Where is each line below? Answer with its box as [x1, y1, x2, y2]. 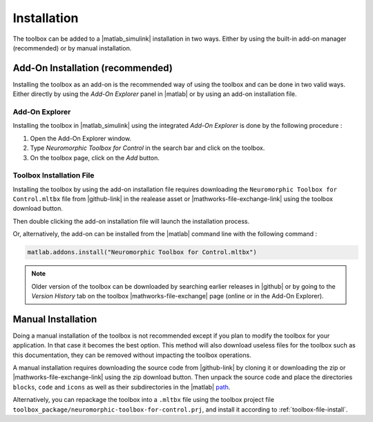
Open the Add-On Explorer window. [30, 134, 131, 142]
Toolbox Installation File [12, 171, 95, 180]
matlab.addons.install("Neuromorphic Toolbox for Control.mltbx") [27, 249, 257, 256]
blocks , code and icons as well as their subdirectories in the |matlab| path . [12, 383, 231, 391]
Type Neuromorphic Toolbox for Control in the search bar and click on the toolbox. [30, 144, 265, 152]
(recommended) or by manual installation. [12, 44, 132, 52]
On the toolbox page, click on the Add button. [30, 153, 160, 162]
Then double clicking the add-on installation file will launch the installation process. [12, 217, 250, 225]
